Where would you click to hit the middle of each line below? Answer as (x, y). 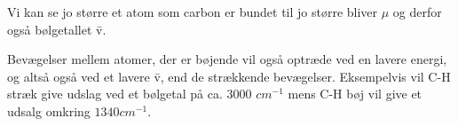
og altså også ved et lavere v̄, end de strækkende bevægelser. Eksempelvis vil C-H (229, 76)
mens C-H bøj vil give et (355, 94)
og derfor (417, 12)
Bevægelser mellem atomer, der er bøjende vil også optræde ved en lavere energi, (227, 59)
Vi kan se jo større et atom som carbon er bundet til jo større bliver (193, 12)
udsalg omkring (49, 110)
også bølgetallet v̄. (57, 29)
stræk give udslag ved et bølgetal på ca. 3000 (130, 94)
